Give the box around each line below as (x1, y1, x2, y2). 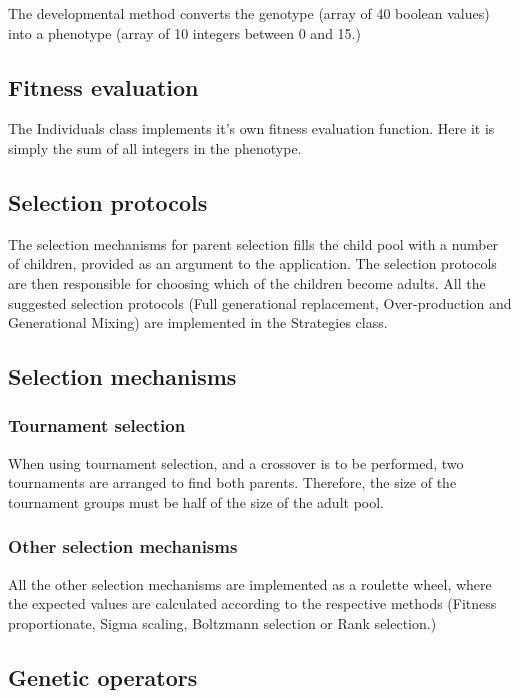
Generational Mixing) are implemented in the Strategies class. (8, 312, 388, 333)
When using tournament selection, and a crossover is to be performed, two (8, 452, 464, 473)
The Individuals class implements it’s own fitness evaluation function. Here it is (8, 118, 495, 139)
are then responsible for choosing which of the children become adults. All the (8, 272, 486, 293)
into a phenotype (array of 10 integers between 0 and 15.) (8, 22, 361, 43)
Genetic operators (8, 661, 198, 692)
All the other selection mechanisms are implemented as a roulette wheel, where (8, 573, 492, 594)
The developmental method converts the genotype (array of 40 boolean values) (8, 3, 490, 23)
